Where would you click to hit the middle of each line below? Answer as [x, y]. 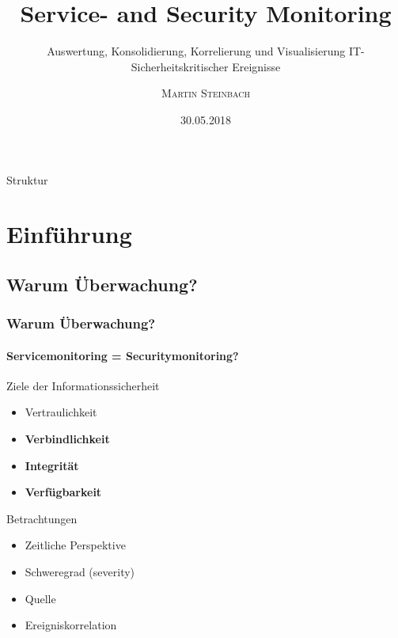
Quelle [40, 598]
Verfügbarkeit [63, 492]
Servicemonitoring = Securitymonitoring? [123, 355]
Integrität [52, 465]
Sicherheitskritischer [180, 66]
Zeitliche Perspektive [75, 545]
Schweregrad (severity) [80, 572]
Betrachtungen [42, 518]
